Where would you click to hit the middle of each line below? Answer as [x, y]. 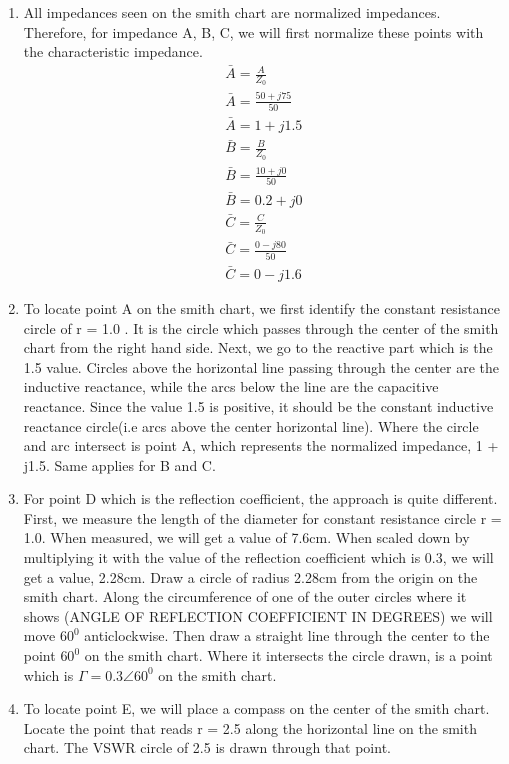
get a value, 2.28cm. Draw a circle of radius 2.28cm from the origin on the [250, 576]
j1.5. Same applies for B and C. [119, 464]
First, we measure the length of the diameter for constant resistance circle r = [262, 517]
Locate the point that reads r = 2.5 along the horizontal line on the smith [250, 727]
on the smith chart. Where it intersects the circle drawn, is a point [288, 655]
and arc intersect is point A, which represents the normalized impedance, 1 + [261, 445]
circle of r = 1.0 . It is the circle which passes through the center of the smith [261, 327]
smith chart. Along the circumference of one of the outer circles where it [245, 596]
